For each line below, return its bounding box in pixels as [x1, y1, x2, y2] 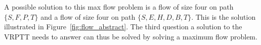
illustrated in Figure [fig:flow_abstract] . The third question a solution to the [4, 21, 242, 32]
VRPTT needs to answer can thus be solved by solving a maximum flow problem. [4, 31, 257, 41]
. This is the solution [191, 11, 256, 22]
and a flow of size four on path [40, 11, 136, 22]
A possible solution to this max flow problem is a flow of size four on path [4, 2, 234, 12]
